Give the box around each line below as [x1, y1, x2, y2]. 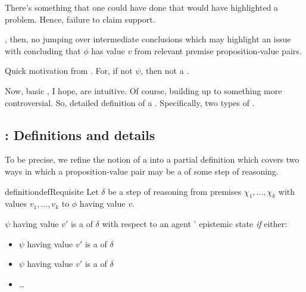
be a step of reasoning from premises [108, 185, 242, 197]
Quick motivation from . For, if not [5, 64, 133, 77]
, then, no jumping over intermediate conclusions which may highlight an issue [5, 33, 291, 45]
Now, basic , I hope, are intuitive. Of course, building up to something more [5, 84, 282, 97]
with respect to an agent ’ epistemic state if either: [102, 217, 288, 229]
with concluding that [5, 44, 81, 57]
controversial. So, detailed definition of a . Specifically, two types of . [5, 96, 255, 108]
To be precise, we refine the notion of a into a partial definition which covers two [5, 153, 299, 166]
